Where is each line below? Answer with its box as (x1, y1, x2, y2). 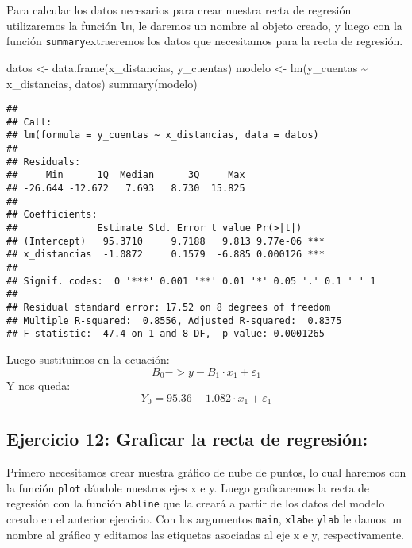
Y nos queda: (6, 376, 71, 393)
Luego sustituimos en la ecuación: (6, 350, 170, 367)
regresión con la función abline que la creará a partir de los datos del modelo (6, 495, 385, 511)
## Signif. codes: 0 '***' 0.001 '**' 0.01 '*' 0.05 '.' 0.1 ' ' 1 (6, 275, 376, 287)
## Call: (6, 116, 52, 128)
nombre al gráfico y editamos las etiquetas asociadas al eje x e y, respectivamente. (6, 526, 405, 542)
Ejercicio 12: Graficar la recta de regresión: (6, 426, 368, 451)
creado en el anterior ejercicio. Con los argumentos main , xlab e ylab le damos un (6, 511, 402, 527)
